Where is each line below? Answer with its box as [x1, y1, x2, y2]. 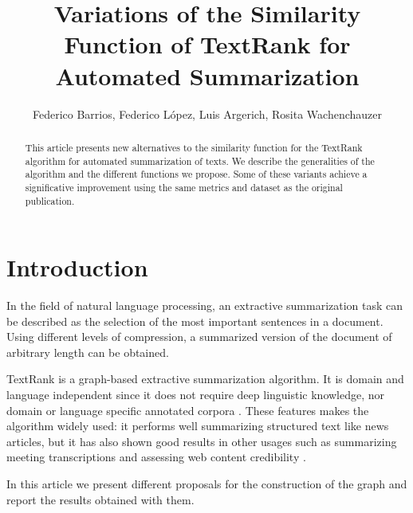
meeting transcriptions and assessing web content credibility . [6, 448, 306, 465]
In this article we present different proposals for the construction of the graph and [6, 476, 407, 492]
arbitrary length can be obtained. [6, 343, 169, 360]
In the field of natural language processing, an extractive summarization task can [6, 297, 403, 314]
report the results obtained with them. [6, 491, 195, 507]
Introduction [6, 251, 148, 284]
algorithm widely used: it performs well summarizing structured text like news [6, 417, 389, 434]
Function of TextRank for [64, 28, 351, 61]
